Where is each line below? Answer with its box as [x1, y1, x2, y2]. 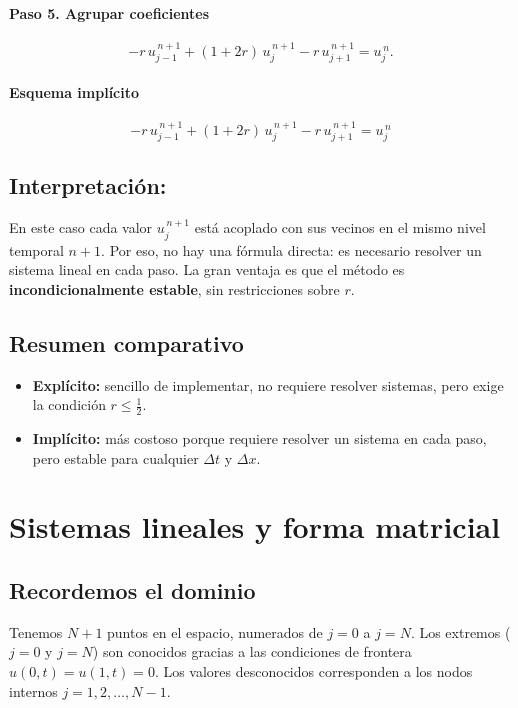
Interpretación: [9, 170, 167, 201]
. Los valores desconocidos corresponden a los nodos [154, 661, 473, 682]
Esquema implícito [9, 81, 140, 102]
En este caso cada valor [9, 217, 153, 238]
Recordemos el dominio [9, 575, 256, 606]
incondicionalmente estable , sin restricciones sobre [9, 278, 340, 299]
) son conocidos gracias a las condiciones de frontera [92, 641, 412, 662]
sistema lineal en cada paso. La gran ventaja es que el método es [9, 259, 405, 280]
